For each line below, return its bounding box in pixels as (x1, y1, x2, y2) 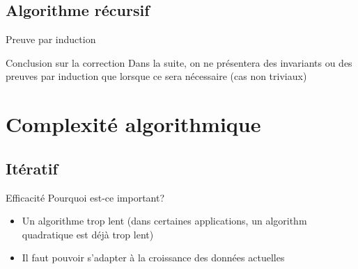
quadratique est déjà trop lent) (22, 227, 154, 241)
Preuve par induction (6, 32, 96, 47)
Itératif (6, 157, 58, 179)
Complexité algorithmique (6, 110, 261, 138)
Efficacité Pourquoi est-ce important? (6, 190, 165, 204)
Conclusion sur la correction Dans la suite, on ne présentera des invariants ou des (6, 55, 352, 70)
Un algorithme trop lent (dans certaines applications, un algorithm (22, 213, 307, 228)
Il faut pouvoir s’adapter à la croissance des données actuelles (22, 250, 285, 265)
